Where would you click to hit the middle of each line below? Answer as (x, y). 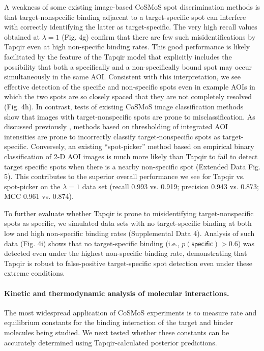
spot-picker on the (32, 186)
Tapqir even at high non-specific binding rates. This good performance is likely (127, 47)
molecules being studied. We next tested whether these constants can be (117, 332)
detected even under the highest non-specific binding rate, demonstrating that (126, 253)
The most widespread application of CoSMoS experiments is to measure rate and (130, 312)
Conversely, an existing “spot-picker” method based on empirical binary (142, 146)
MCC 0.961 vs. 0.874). (39, 196)
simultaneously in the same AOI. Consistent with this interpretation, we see (122, 77)
